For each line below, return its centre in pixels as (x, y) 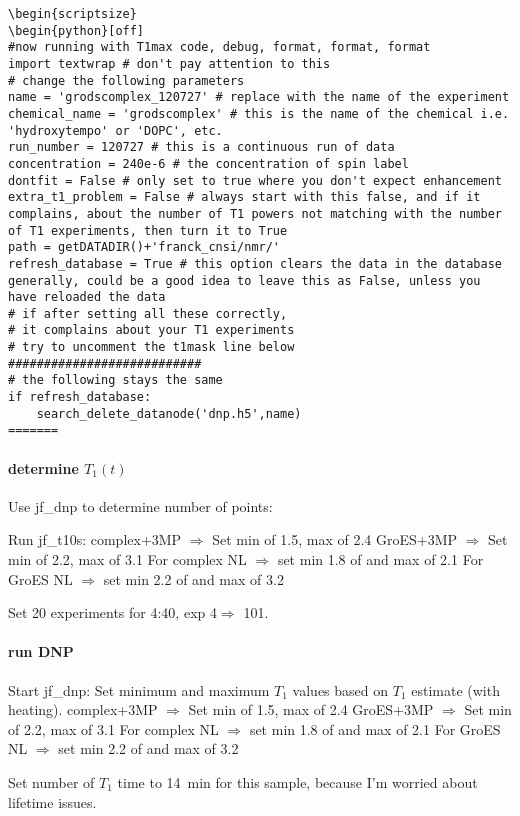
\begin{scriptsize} (72, 14)
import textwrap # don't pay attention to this (169, 63)
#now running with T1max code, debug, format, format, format (219, 47)
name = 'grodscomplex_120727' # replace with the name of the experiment (259, 97)
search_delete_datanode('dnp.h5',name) (169, 413)
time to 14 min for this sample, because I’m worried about (297, 782)
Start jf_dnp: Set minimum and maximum (139, 689)
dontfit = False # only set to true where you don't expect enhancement (255, 180)
